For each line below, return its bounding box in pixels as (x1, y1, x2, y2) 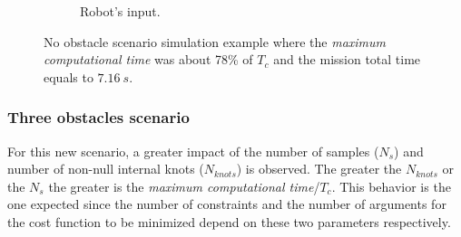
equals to (44, 67, 93, 86)
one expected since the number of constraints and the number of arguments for (7, 194, 446, 213)
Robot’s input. (80, 2, 161, 20)
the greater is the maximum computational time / (48, 176, 320, 195)
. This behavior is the (331, 176, 451, 195)
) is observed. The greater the (236, 159, 402, 178)
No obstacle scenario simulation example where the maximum (44, 32, 387, 51)
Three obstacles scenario (7, 106, 190, 128)
